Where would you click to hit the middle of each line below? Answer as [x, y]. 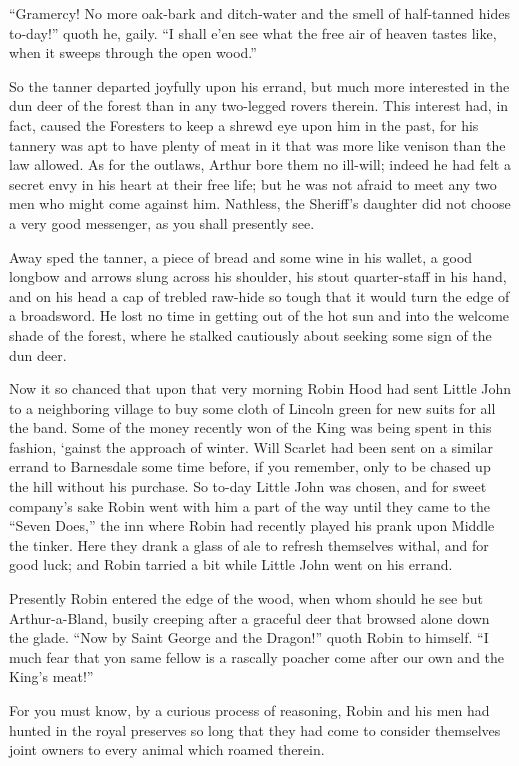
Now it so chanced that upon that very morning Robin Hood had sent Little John [260, 388]
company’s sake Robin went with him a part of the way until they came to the [250, 505]
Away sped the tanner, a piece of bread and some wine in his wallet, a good [241, 256]
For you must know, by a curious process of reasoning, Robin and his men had [249, 710]
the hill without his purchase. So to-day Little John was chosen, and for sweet [248, 486]
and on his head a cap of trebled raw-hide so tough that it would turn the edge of [259, 295]
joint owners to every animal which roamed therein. [167, 749]
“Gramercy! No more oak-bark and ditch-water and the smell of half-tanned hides [259, 13]
